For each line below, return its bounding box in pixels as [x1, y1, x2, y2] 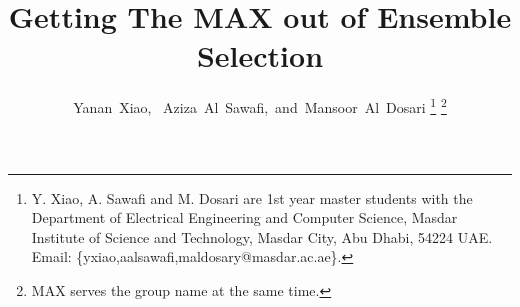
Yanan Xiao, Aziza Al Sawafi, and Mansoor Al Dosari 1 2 [73, 94, 447, 117]
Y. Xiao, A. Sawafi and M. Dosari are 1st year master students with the [31, 187, 473, 208]
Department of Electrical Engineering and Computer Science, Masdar [31, 207, 458, 228]
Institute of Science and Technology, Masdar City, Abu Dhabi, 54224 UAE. [31, 226, 493, 247]
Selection [196, 35, 324, 76]
